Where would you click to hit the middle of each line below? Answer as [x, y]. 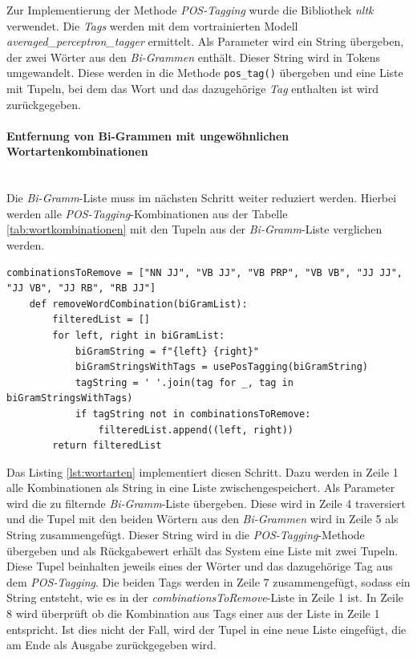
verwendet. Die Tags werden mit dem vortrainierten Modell [152, 25]
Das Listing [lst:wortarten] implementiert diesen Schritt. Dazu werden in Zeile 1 [202, 471]
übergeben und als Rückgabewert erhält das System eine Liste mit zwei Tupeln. [202, 550]
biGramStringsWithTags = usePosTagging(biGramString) [222, 367]
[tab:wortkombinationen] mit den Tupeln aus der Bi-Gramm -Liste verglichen [194, 229]
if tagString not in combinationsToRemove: [193, 414]
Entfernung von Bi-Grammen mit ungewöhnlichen [148, 135]
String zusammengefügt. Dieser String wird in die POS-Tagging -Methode [186, 535]
